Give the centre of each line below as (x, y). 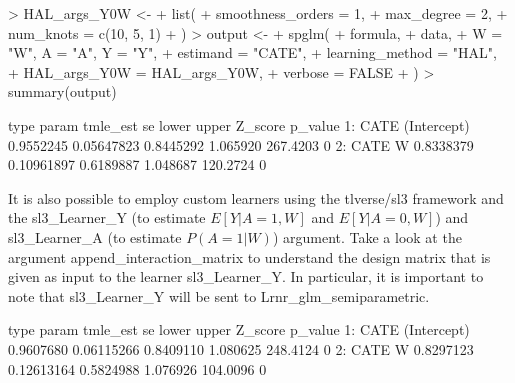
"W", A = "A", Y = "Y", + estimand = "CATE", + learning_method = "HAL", (252, 52)
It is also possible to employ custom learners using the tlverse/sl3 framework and (256, 197)
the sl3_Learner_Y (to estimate (107, 217)
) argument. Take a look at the (367, 236)
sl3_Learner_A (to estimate (95, 236)
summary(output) (62, 91)
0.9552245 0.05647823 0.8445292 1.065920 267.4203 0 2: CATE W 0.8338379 (241, 144)
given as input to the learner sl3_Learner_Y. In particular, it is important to (246, 276)
